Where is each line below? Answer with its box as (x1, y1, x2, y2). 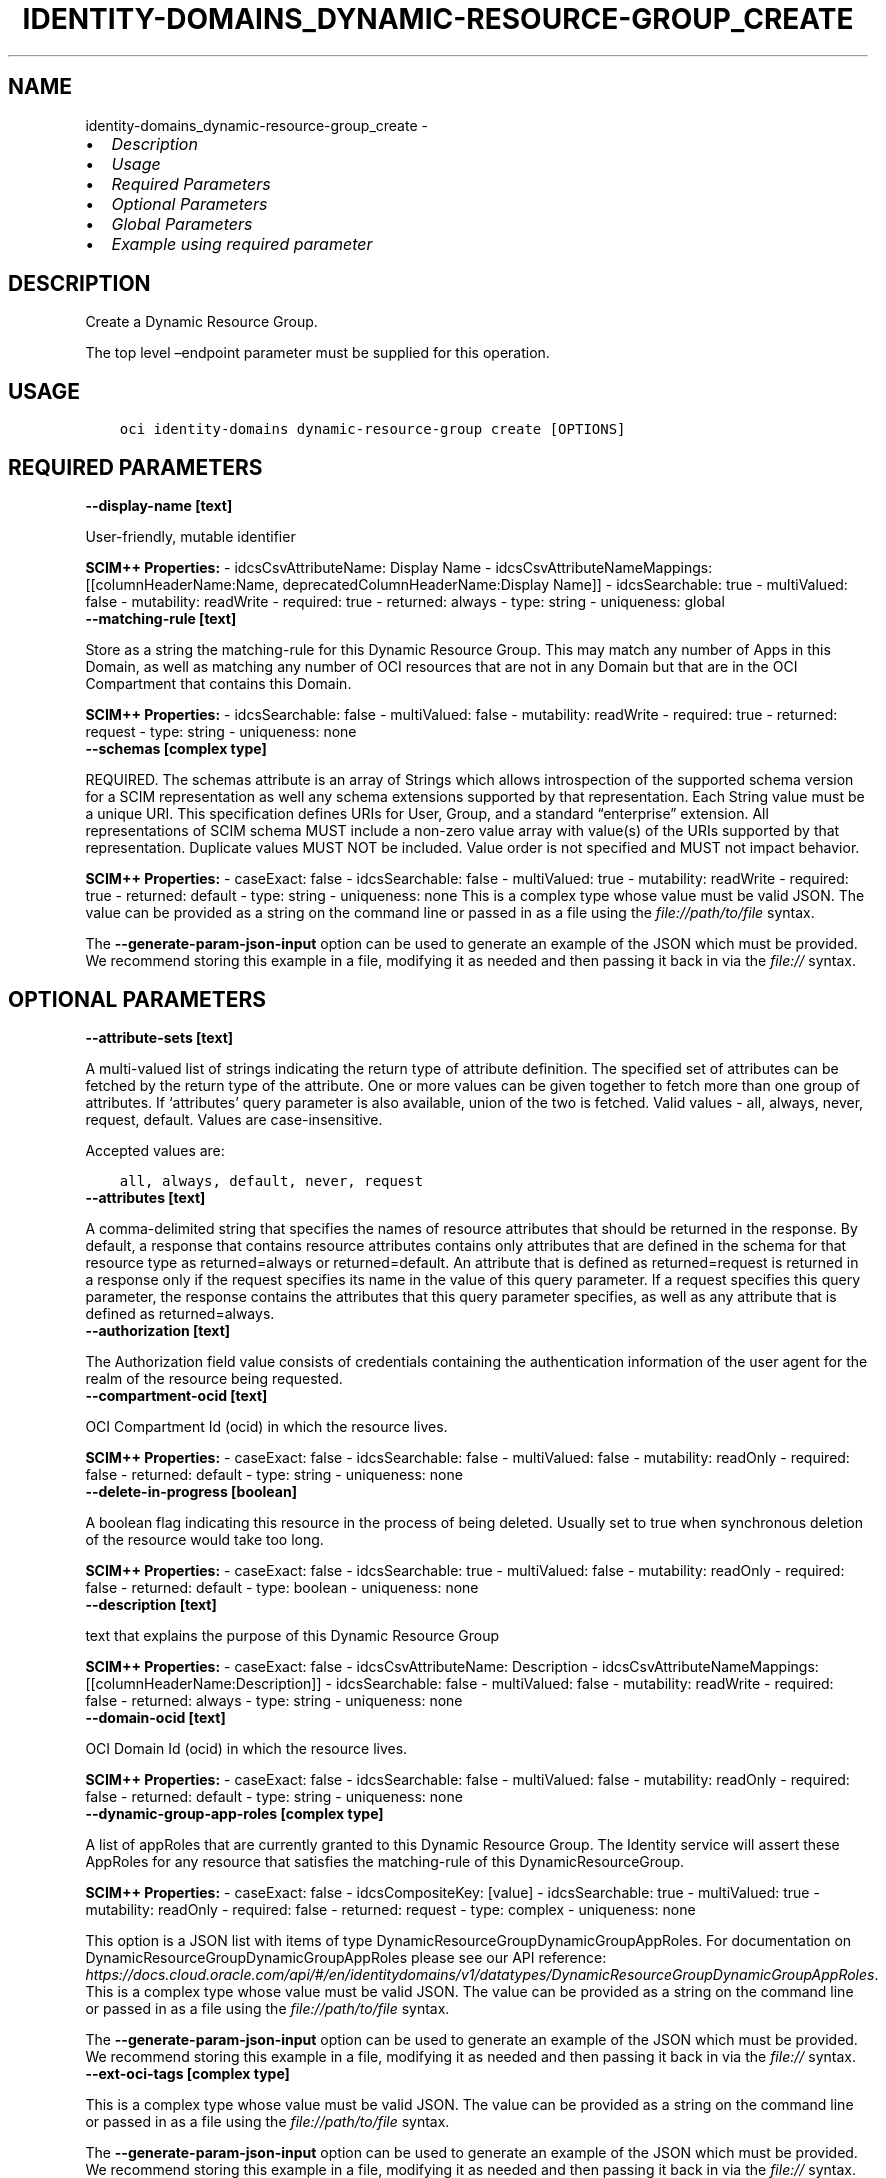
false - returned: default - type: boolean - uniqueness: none (85, 1578, 479, 1596)
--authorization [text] (85, 1321, 231, 1339)
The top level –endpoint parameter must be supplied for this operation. (85, 344, 550, 362)
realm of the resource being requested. (85, 1369, 343, 1387)
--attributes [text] (85, 1188, 206, 1206)
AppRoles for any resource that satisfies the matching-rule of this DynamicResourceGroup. (85, 1852, 685, 1870)
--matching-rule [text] (85, 610, 237, 628)
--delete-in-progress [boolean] (85, 1482, 297, 1500)
